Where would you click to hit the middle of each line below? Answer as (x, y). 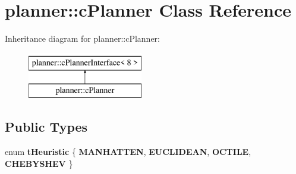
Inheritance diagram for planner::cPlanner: (83, 38)
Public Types (46, 127)
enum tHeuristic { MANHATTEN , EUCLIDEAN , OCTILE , (128, 152)
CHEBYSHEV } (39, 163)
